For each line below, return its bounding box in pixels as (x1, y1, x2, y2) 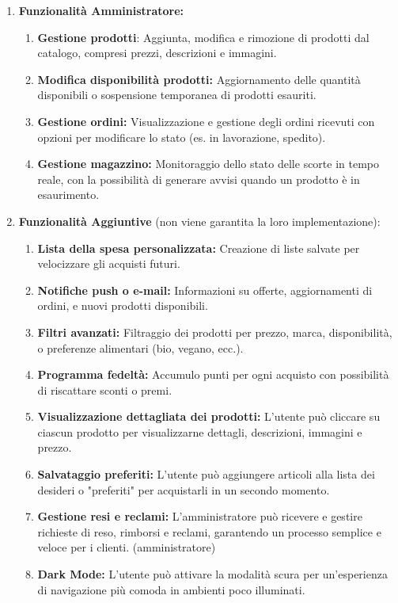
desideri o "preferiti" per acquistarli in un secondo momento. (37, 481, 330, 498)
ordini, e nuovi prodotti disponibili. (37, 297, 208, 314)
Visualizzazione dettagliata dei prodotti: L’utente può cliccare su (37, 408, 381, 425)
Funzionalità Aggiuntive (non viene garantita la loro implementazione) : (18, 212, 381, 229)
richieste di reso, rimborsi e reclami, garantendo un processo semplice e (37, 523, 381, 540)
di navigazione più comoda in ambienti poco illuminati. (37, 581, 305, 597)
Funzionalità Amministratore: (18, 2, 184, 18)
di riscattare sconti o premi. (37, 381, 172, 398)
